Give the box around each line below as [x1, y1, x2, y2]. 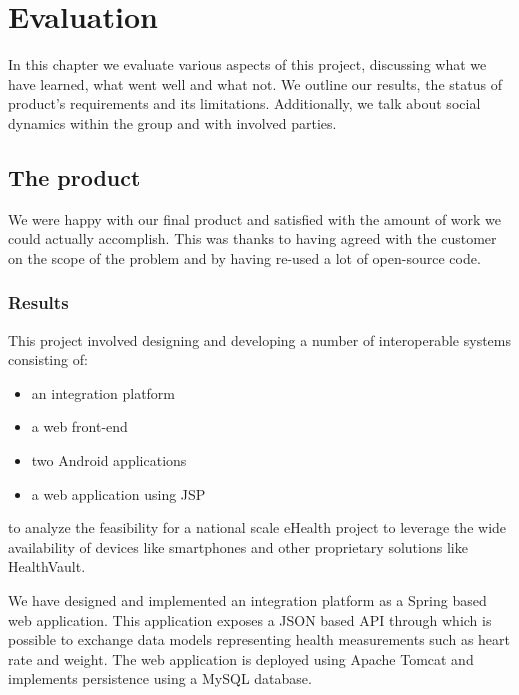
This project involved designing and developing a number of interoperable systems [8, 329, 512, 350]
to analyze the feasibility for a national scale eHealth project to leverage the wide [8, 517, 507, 538]
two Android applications [31, 450, 187, 471]
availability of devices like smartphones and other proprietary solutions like [8, 536, 468, 557]
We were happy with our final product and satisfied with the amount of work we [8, 208, 502, 229]
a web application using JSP [31, 483, 206, 504]
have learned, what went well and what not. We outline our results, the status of [8, 73, 502, 94]
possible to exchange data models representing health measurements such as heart [8, 629, 510, 650]
